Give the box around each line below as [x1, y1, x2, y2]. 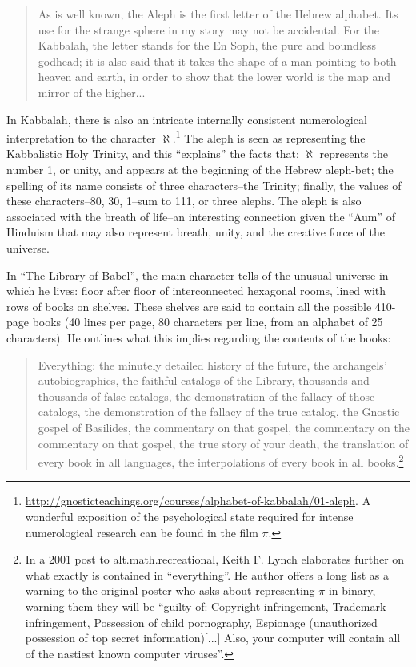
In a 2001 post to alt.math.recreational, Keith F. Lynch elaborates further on [25, 551, 405, 568]
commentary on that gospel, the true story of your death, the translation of [38, 435, 409, 451]
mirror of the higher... [38, 83, 146, 100]
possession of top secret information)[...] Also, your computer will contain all [25, 629, 401, 646]
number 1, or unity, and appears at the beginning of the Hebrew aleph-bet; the [6, 161, 394, 177]
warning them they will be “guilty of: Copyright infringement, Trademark [25, 597, 386, 614]
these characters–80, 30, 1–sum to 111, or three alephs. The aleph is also [6, 192, 362, 209]
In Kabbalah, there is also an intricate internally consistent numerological [6, 111, 367, 127]
